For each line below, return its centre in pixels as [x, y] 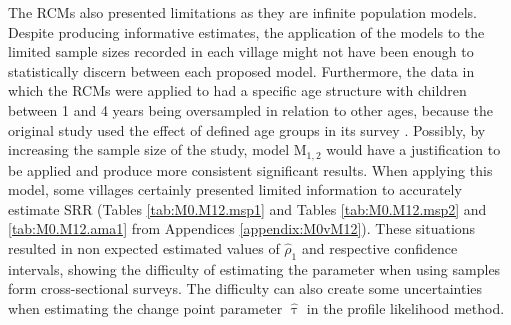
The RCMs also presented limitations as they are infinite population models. [242, 12]
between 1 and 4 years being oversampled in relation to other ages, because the [250, 109]
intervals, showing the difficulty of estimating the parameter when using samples [254, 268]
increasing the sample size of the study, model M [157, 149]
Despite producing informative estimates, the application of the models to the [246, 31]
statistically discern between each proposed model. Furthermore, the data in [241, 70]
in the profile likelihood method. [405, 307]
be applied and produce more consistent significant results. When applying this [250, 169]
